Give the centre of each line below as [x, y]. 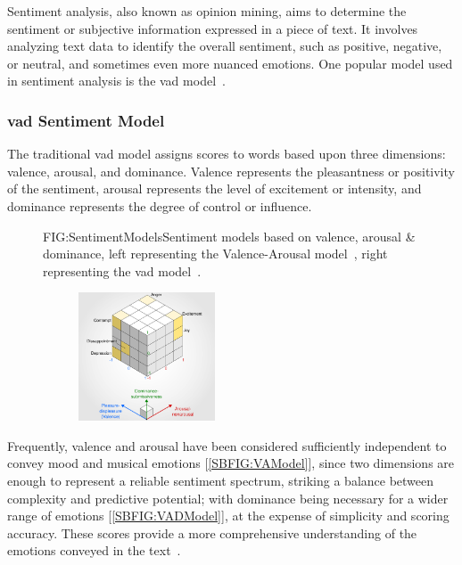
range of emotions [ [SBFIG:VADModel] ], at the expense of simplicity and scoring [228, 516]
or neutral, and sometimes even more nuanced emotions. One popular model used [230, 63]
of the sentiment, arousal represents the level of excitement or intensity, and [214, 188]
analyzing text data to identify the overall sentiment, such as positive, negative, [225, 46]
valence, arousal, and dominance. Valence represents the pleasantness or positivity [231, 171]
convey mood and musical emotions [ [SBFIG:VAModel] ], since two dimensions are [231, 463]
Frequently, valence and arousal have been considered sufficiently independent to [227, 445]
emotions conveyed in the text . [94, 550]
